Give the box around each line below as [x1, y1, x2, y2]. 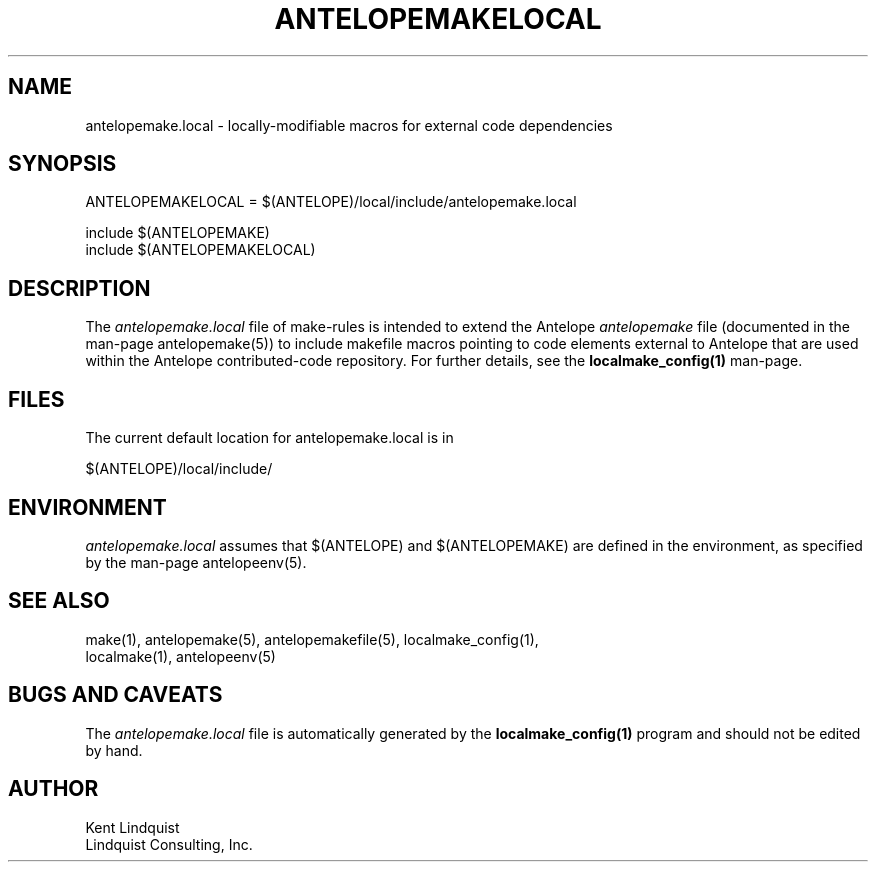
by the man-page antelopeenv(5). [85, 553, 307, 571]
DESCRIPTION [8, 275, 151, 301]
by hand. [85, 741, 143, 759]
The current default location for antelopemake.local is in [85, 429, 454, 447]
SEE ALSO [8, 588, 110, 614]
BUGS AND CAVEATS [8, 682, 223, 708]
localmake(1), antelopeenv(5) [85, 647, 276, 665]
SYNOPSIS [8, 151, 117, 177]
